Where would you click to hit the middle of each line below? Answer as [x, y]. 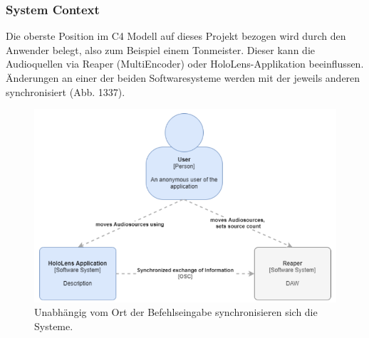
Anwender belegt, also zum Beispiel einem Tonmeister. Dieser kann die [160, 49]
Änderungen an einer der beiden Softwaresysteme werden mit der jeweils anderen [183, 78]
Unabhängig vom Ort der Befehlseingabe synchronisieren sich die [176, 312]
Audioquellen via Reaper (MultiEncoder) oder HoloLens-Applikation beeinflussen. [185, 64]
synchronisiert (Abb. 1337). [66, 91]
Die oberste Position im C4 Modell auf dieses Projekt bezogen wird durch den [176, 36]
